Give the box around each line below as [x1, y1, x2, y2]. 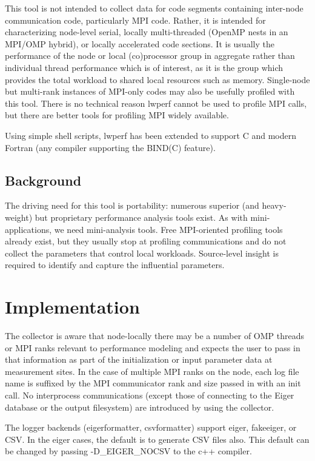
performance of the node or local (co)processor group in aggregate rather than [5, 49, 295, 62]
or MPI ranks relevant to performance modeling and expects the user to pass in [5, 341, 300, 354]
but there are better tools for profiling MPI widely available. [5, 109, 229, 121]
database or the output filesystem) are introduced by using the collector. [5, 400, 274, 413]
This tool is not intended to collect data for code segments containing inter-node [5, 2, 303, 14]
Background [5, 170, 82, 189]
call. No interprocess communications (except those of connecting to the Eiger [5, 388, 294, 401]
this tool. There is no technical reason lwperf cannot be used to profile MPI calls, [5, 96, 307, 109]
